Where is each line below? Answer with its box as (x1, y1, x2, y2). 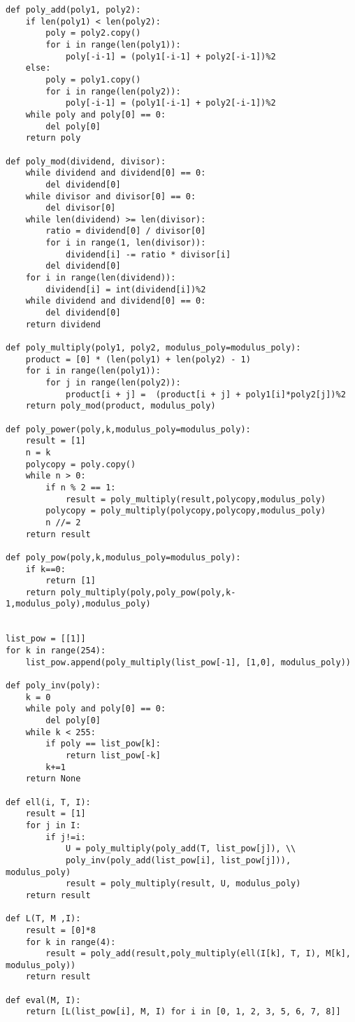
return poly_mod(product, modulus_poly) (25, 401, 216, 411)
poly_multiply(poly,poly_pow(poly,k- (60, 587, 236, 597)
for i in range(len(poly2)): (45, 86, 181, 97)
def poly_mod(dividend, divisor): (6, 156, 166, 166)
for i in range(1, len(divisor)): (45, 238, 206, 248)
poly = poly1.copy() (45, 74, 141, 85)
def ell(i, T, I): (6, 797, 91, 807)
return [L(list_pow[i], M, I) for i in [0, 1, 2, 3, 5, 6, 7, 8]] (25, 1007, 341, 1017)
